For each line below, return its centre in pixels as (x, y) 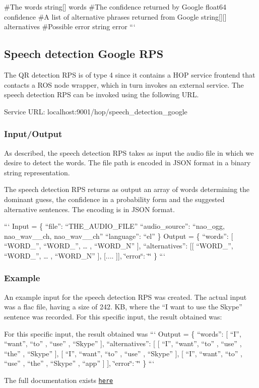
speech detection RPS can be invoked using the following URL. (102, 94)
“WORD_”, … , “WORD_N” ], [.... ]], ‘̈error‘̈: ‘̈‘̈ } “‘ (85, 255)
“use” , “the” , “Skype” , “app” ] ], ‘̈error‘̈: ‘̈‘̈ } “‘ (79, 363)
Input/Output (33, 134)
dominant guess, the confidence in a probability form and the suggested (114, 199)
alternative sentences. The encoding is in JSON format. (89, 209)
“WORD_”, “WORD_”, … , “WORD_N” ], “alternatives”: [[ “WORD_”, (119, 246)
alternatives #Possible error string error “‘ (70, 26)
